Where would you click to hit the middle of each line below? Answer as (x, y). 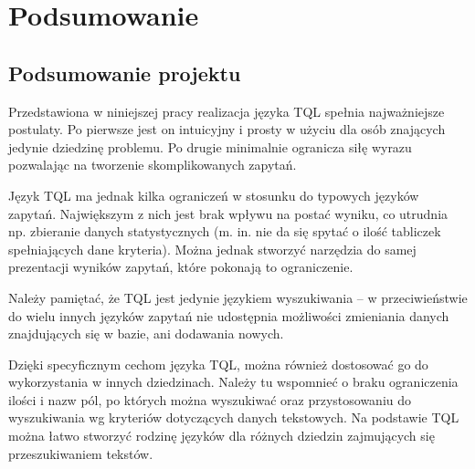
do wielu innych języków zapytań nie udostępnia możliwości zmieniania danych (229, 315)
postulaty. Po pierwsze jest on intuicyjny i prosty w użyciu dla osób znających (227, 129)
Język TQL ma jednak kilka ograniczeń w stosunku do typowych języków (214, 195)
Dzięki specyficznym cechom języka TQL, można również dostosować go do (218, 364)
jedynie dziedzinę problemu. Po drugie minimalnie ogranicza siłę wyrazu (210, 146)
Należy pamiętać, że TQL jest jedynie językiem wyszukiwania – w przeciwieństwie (238, 297)
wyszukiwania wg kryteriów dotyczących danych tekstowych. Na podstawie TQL (234, 417)
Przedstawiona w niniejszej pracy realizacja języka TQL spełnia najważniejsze (227, 111)
